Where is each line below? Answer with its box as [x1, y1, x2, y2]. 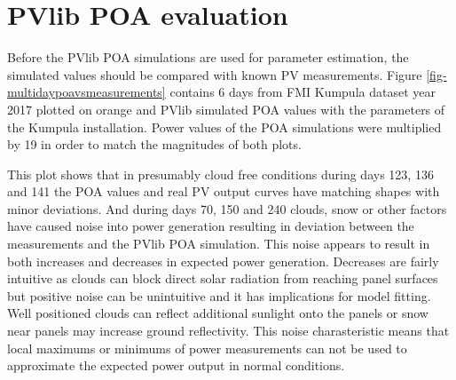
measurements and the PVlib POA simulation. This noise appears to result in [7, 234, 430, 253]
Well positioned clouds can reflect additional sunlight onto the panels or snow [7, 304, 428, 322]
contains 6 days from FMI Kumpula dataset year [169, 83, 436, 101]
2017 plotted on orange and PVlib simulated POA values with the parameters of [7, 99, 445, 118]
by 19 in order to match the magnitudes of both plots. [7, 135, 302, 154]
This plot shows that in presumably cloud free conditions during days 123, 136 [7, 164, 434, 183]
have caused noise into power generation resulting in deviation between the [7, 217, 414, 235]
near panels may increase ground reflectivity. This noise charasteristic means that [7, 321, 450, 340]
